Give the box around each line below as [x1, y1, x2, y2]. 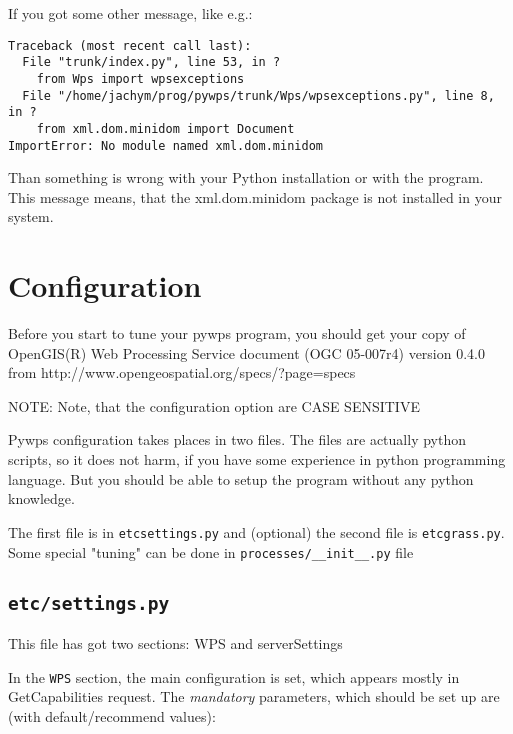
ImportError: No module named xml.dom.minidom [8, 138, 323, 153]
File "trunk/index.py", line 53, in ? [22, 55, 281, 70]
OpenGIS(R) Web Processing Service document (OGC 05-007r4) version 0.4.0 [8, 342, 485, 363]
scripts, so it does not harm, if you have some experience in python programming [8, 449, 506, 470]
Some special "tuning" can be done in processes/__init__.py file [8, 541, 414, 562]
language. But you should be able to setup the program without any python [8, 468, 474, 489]
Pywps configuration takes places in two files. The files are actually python [8, 429, 466, 450]
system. [8, 206, 54, 227]
